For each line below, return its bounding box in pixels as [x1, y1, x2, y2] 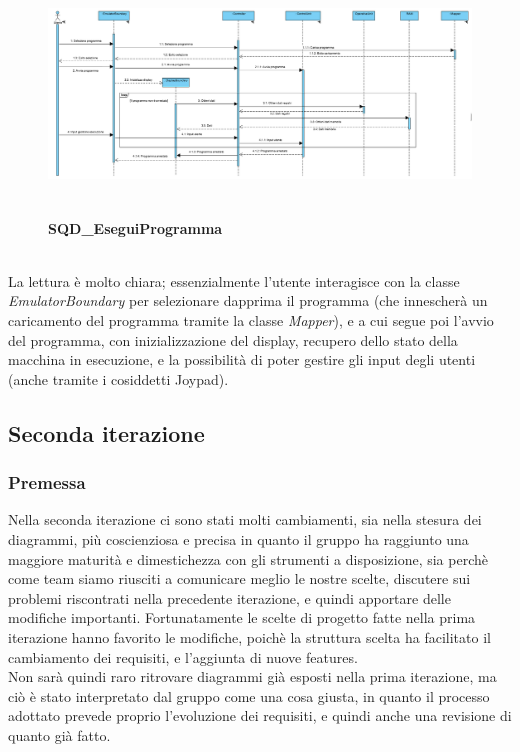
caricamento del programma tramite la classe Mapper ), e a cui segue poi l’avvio [8, 309, 494, 330]
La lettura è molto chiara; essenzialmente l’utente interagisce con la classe [8, 270, 460, 291]
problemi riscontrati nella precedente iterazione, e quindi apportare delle [8, 587, 451, 608]
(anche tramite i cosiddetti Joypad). [8, 368, 229, 389]
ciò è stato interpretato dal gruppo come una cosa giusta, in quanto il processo [8, 685, 490, 706]
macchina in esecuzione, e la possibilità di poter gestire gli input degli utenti [8, 349, 476, 370]
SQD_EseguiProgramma [48, 217, 223, 238]
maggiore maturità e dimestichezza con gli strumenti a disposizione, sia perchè [8, 548, 488, 569]
